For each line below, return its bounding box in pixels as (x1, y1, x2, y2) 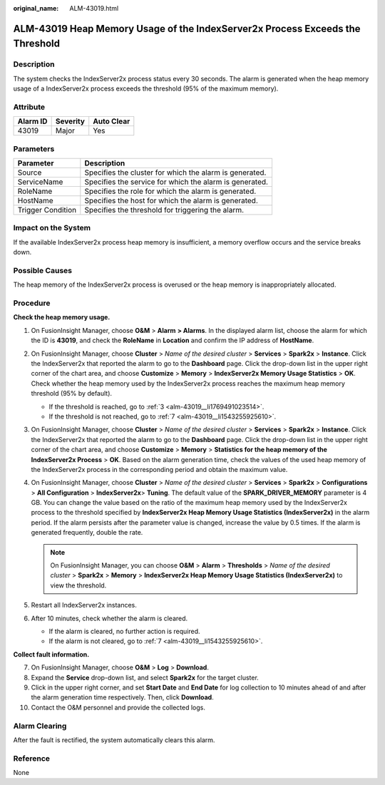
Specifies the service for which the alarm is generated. (84, 177, 269, 187)
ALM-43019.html (69, 4, 119, 12)
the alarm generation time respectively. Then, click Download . (31, 693, 214, 702)
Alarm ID (17, 116, 48, 126)
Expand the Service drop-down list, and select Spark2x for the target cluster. (31, 673, 260, 682)
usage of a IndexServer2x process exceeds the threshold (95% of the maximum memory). (13, 84, 279, 93)
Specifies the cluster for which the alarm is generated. (84, 168, 267, 178)
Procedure (13, 298, 51, 308)
